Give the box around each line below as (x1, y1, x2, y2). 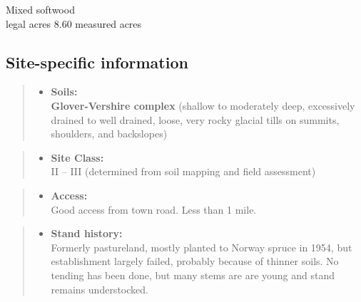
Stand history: (51, 226, 123, 241)
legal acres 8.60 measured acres (6, 16, 142, 31)
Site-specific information (6, 51, 188, 73)
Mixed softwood (6, 2, 75, 16)
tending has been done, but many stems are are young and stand (51, 267, 335, 282)
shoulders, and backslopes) (51, 126, 168, 141)
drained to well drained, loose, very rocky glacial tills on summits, (51, 112, 340, 127)
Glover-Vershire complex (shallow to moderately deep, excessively (51, 98, 355, 113)
